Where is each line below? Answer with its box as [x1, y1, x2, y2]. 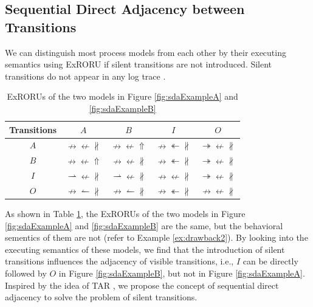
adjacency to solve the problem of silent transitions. [5, 291, 198, 303]
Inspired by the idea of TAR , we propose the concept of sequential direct [5, 278, 279, 291]
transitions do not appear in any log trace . [5, 69, 166, 82]
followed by [5, 267, 47, 279]
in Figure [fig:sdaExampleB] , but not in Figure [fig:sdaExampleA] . [58, 267, 305, 279]
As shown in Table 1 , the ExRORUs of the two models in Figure [5, 207, 246, 220]
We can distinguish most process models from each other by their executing [5, 46, 286, 58]
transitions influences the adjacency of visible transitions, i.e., [5, 255, 234, 267]
